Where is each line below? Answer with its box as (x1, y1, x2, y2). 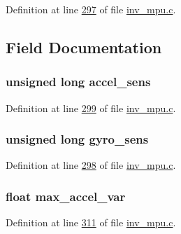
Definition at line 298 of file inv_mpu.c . (6, 158, 176, 172)
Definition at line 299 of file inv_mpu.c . (6, 100, 176, 115)
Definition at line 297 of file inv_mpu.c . (6, 2, 176, 16)
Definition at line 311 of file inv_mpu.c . (6, 215, 176, 230)
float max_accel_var (6, 187, 126, 205)
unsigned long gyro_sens (6, 130, 149, 148)
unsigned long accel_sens (6, 73, 151, 90)
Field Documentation (6, 36, 162, 57)
